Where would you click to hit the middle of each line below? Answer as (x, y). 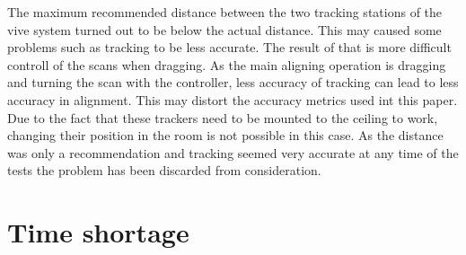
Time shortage (98, 232)
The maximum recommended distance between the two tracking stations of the (225, 12)
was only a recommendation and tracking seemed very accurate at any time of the (233, 152)
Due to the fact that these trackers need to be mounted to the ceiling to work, (223, 117)
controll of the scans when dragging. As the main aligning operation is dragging (227, 64)
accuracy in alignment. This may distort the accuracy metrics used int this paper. (233, 99)
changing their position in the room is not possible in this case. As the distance (225, 135)
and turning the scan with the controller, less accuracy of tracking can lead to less (233, 82)
